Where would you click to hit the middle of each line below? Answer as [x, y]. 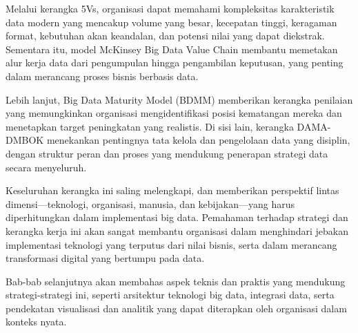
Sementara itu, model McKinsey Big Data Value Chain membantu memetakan [172, 49]
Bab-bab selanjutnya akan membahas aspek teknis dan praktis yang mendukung [176, 281]
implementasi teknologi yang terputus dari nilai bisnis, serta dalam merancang [171, 244]
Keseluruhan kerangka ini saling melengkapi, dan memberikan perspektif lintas [172, 190]
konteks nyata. [36, 322]
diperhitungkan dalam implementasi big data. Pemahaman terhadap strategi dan [177, 217]
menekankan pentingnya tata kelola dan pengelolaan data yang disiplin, [198, 140]
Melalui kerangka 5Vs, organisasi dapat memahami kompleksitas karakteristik [170, 8]
